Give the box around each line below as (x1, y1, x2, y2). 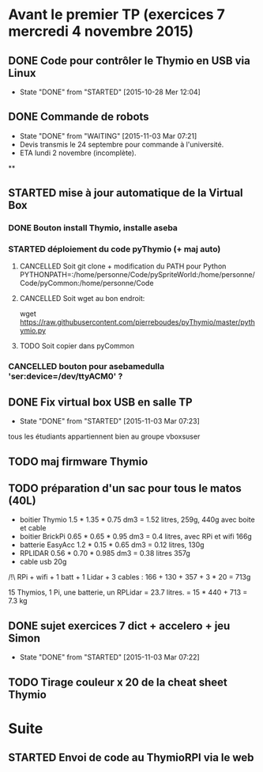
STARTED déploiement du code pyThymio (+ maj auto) (8, 244, 221, 255)
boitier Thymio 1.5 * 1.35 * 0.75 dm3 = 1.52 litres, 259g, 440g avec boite (19, 515, 255, 524)
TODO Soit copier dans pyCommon (19, 341, 134, 351)
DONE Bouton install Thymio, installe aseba (8, 222, 178, 234)
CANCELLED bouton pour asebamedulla (8, 361, 164, 372)
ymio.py (19, 326, 46, 336)
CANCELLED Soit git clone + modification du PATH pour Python (19, 261, 227, 271)
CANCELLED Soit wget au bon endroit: (19, 294, 145, 303)
